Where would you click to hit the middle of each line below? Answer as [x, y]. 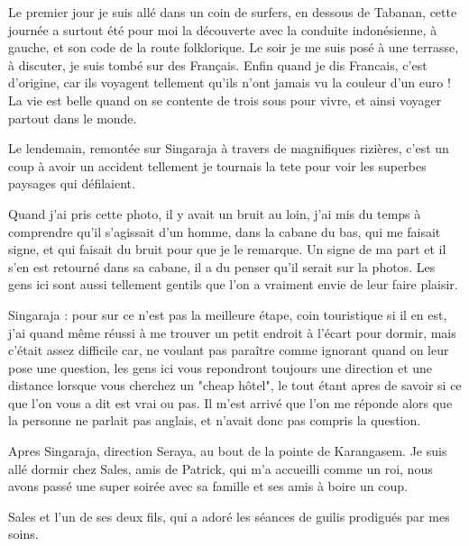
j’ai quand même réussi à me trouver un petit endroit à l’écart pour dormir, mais [232, 332]
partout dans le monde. [73, 118]
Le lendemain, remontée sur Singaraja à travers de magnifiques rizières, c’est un [229, 148]
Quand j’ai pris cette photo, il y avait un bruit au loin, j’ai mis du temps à [215, 213]
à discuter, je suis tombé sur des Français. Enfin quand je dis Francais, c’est [218, 64]
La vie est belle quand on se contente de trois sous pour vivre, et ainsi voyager [225, 100]
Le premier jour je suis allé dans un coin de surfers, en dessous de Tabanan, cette [233, 12]
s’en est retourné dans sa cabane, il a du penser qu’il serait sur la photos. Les [222, 266]
